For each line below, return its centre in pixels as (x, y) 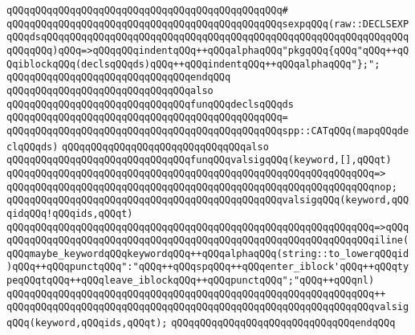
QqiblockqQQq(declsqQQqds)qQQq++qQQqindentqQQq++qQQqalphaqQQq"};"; (193, 64)
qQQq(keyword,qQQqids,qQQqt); (87, 323)
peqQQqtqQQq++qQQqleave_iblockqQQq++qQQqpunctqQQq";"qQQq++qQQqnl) (191, 281)
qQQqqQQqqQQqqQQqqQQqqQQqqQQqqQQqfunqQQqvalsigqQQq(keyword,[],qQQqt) (199, 160)
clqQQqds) (33, 147)
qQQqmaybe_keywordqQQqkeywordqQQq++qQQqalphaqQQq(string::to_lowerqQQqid (208, 253)
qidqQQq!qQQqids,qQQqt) (70, 213)
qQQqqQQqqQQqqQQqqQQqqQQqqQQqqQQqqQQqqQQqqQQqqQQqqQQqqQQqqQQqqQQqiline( (208, 241)
